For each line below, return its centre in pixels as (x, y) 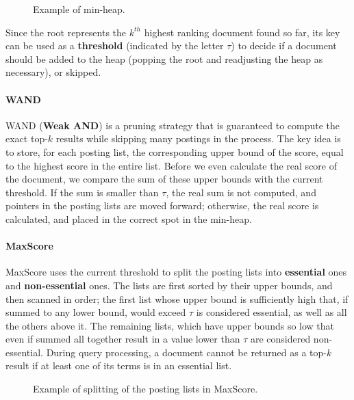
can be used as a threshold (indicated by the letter (115, 45)
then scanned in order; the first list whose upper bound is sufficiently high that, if (177, 298)
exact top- (27, 138)
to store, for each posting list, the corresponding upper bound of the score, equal (175, 151)
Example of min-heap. (79, 9)
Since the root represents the (66, 32)
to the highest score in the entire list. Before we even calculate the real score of (171, 165)
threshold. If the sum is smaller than (82, 192)
